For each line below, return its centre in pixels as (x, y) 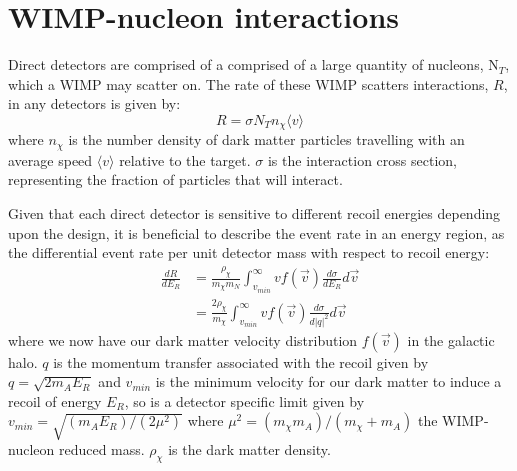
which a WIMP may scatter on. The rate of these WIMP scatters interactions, (248, 83)
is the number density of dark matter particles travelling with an (266, 139)
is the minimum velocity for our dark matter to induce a (328, 381)
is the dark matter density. (249, 449)
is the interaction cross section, (362, 159)
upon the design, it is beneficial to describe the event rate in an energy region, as (256, 232)
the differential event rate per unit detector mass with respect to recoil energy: (249, 252)
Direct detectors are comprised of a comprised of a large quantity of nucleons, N (253, 64)
